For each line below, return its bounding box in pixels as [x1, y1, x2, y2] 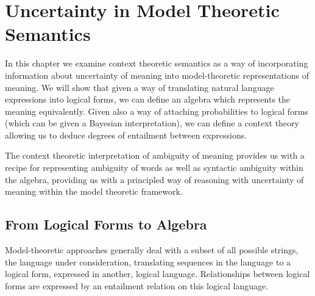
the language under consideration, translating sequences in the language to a [5, 255, 291, 268]
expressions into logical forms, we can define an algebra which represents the [5, 93, 291, 106]
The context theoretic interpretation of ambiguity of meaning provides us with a [5, 149, 305, 162]
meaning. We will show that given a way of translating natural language [5, 81, 274, 93]
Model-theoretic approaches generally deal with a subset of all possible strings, [5, 244, 299, 256]
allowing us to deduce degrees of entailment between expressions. [5, 128, 247, 141]
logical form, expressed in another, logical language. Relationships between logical [5, 267, 310, 280]
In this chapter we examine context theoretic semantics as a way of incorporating [5, 57, 308, 70]
